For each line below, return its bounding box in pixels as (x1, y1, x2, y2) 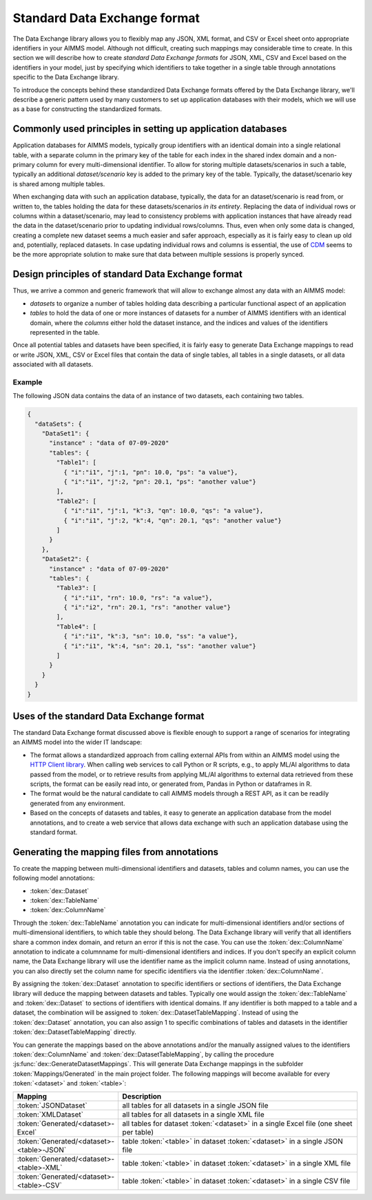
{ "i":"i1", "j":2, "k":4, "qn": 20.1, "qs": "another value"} (63, 516, 282, 524)
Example (12, 377, 43, 386)
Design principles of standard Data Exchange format (12, 268, 242, 280)
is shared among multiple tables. (12, 179, 105, 188)
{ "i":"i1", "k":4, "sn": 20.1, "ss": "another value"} (63, 642, 256, 650)
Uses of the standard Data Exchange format (12, 710, 205, 722)
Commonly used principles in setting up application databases (12, 123, 287, 135)
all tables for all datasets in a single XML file (122, 1110, 265, 1119)
